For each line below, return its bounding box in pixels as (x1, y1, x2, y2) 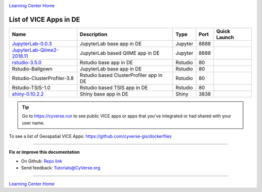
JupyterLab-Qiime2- (12, 47, 59, 53)
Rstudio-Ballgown (12, 65, 53, 72)
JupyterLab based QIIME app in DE (80, 49, 160, 56)
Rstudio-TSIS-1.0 (12, 84, 50, 91)
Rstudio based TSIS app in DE (80, 84, 148, 91)
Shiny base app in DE (80, 90, 129, 97)
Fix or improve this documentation (9, 149, 80, 155)
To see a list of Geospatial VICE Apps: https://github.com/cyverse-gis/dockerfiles (9, 133, 172, 139)
